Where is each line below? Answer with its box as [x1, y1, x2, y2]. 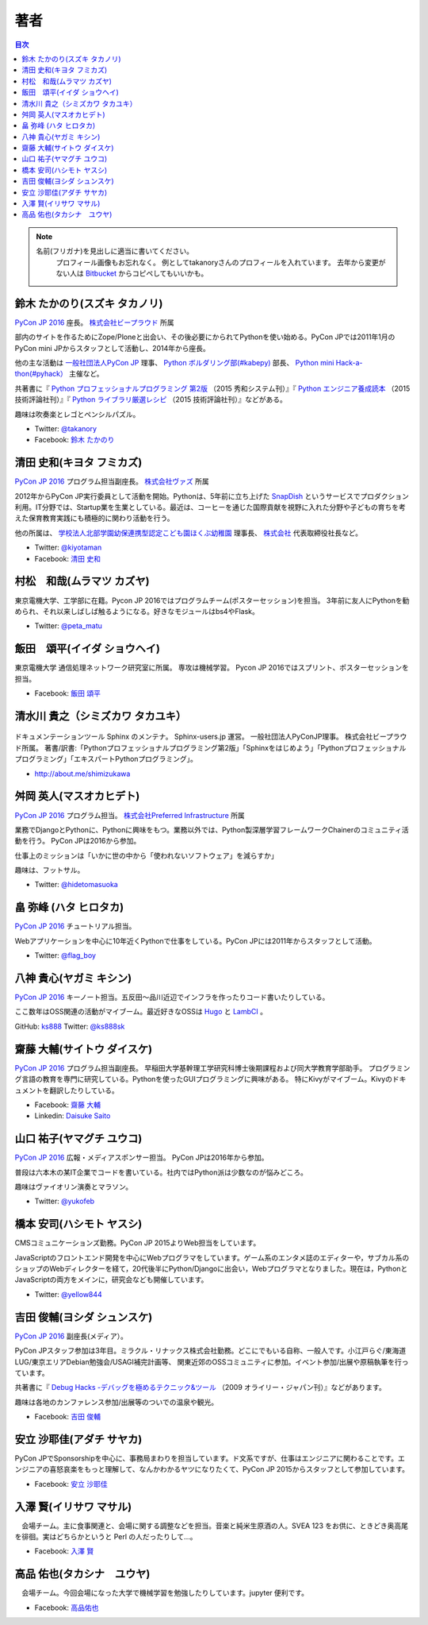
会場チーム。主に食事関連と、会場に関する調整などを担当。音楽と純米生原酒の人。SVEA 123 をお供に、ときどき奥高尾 [21, 1521, 408, 1530]
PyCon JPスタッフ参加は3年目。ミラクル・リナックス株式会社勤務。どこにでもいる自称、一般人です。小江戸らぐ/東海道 [14, 1346, 407, 1356]
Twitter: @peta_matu [34, 621, 103, 631]
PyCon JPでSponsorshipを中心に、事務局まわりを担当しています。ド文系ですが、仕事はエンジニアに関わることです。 [14, 1453, 399, 1463]
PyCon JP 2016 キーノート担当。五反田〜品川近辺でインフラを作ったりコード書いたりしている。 [14, 993, 330, 1002]
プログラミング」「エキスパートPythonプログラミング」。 [14, 755, 198, 764]
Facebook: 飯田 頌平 [34, 689, 101, 698]
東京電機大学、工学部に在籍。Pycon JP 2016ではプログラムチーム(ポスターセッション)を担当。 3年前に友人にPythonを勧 [14, 596, 410, 605]
